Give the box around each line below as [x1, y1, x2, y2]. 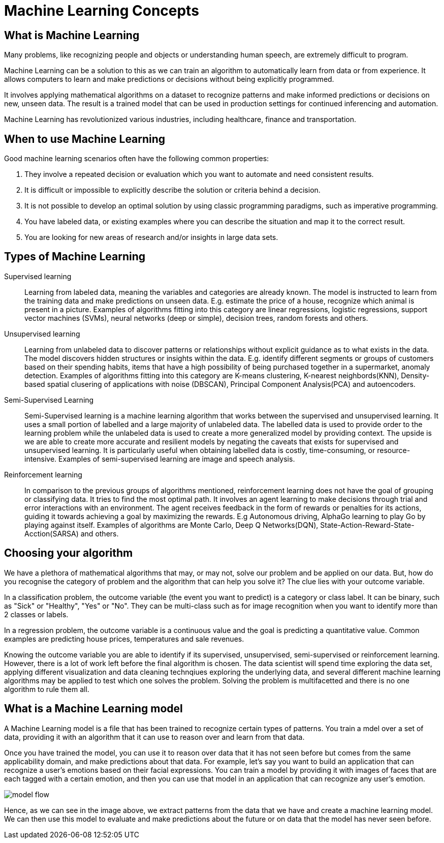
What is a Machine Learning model [4, 702, 183, 715]
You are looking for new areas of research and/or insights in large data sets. [24, 233, 278, 242]
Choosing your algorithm [4, 547, 133, 560]
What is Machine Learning [4, 28, 140, 42]
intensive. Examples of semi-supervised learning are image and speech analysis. [24, 454, 295, 463]
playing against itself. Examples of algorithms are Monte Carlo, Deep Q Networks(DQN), [24, 520, 319, 529]
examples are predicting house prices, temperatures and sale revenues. [4, 634, 244, 643]
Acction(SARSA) [24, 529, 79, 538]
